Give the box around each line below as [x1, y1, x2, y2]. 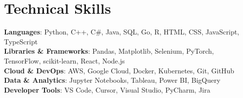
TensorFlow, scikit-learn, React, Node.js [4, 55, 125, 65]
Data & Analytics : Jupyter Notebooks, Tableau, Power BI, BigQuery [4, 75, 221, 85]
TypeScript [4, 36, 38, 46]
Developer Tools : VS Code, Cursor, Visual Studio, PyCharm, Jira [4, 84, 210, 95]
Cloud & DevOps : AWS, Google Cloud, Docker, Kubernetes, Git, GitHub [4, 65, 235, 75]
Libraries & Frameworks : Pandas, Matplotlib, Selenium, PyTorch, [4, 46, 214, 56]
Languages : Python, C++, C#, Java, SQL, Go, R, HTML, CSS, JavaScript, [4, 27, 240, 37]
